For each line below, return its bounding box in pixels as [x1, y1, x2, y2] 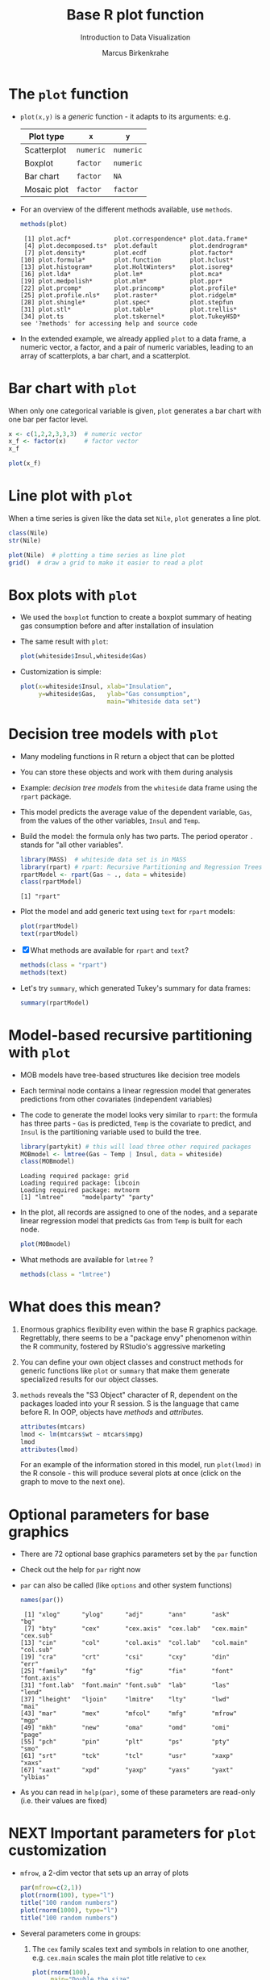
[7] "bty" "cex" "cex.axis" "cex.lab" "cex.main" [23, 1625, 248, 1633]
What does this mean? [8, 1298, 161, 1316]
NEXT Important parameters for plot [8, 1824, 256, 1843]
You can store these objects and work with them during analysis [19, 767, 234, 777]
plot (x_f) [8, 459, 42, 468]
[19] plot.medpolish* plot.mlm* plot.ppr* [19, 277, 223, 285]
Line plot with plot [8, 487, 133, 505]
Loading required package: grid [19, 1172, 129, 1181]
